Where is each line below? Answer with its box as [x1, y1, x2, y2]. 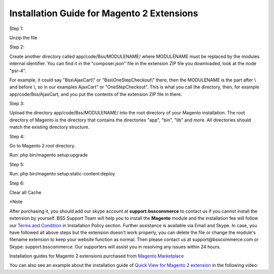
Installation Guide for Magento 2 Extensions [9, 8, 198, 19]
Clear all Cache [9, 189, 42, 195]
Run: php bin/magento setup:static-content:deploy [9, 171, 115, 177]
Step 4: [9, 133, 25, 139]
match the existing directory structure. [9, 124, 90, 130]
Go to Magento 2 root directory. [9, 143, 76, 149]
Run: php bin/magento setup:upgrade [9, 152, 88, 158]
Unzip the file [9, 35, 38, 41]
